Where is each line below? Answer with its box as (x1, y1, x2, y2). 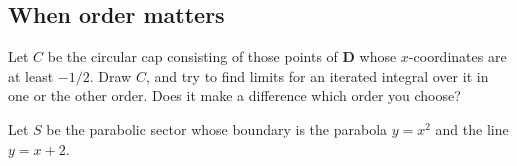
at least (8, 65, 54, 86)
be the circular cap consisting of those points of (47, 46, 338, 67)
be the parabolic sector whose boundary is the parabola (46, 118, 388, 139)
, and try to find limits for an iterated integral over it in (145, 65, 489, 86)
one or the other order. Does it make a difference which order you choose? (8, 85, 461, 106)
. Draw (89, 65, 132, 86)
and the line (435, 118, 509, 139)
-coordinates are (408, 46, 507, 67)
